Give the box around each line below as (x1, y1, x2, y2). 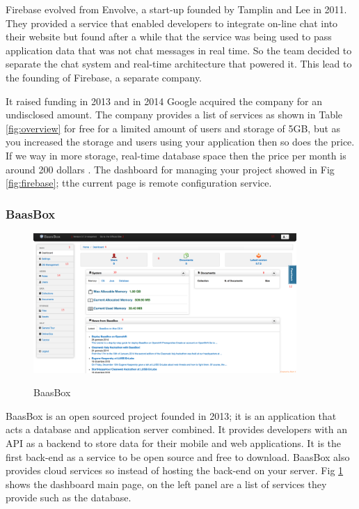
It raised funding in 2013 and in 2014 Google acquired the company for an (6, 93, 322, 108)
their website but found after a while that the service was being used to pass (6, 29, 332, 44)
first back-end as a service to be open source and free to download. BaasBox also (6, 449, 350, 464)
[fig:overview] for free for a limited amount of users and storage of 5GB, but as (6, 120, 341, 135)
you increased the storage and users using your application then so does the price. (6, 134, 355, 149)
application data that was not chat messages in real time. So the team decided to (6, 42, 352, 57)
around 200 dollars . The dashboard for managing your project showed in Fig (6, 162, 335, 176)
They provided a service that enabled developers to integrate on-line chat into (6, 15, 338, 30)
